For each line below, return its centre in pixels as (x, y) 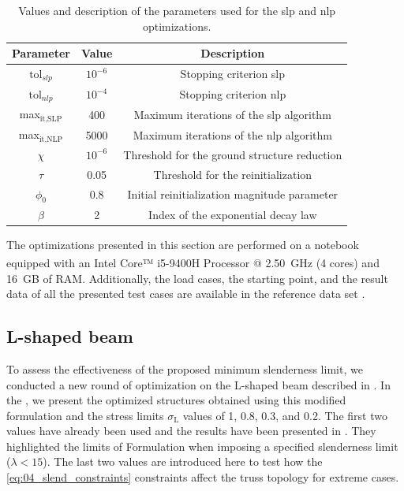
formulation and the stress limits (85, 415)
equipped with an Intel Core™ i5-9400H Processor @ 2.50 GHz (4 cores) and (193, 262)
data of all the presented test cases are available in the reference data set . (186, 294)
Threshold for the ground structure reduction (233, 154)
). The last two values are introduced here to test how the (183, 461)
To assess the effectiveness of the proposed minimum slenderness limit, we (185, 368)
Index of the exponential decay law (233, 214)
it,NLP (51, 139)
